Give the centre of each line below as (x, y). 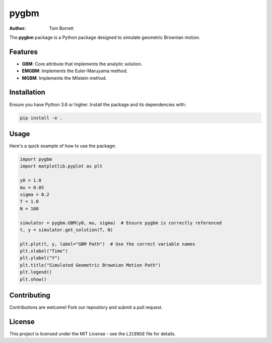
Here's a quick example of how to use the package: (63, 146)
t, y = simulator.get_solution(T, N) (66, 230)
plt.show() (33, 279)
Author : (18, 28)
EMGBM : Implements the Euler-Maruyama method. (75, 71)
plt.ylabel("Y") (40, 258)
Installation (27, 93)
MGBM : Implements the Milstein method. (64, 78)
